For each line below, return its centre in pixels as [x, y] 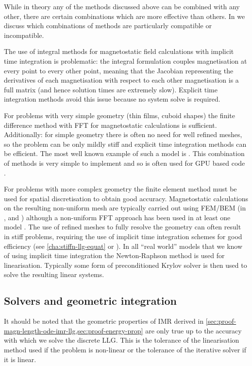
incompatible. [24, 35]
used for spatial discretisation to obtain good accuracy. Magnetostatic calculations [126, 198]
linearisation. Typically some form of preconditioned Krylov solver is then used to [126, 265]
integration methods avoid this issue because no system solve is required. [112, 99]
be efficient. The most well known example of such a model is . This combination [124, 153]
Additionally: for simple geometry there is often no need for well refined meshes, [123, 134]
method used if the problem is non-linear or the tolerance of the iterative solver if [125, 350]
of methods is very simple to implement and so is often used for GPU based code [125, 163]
